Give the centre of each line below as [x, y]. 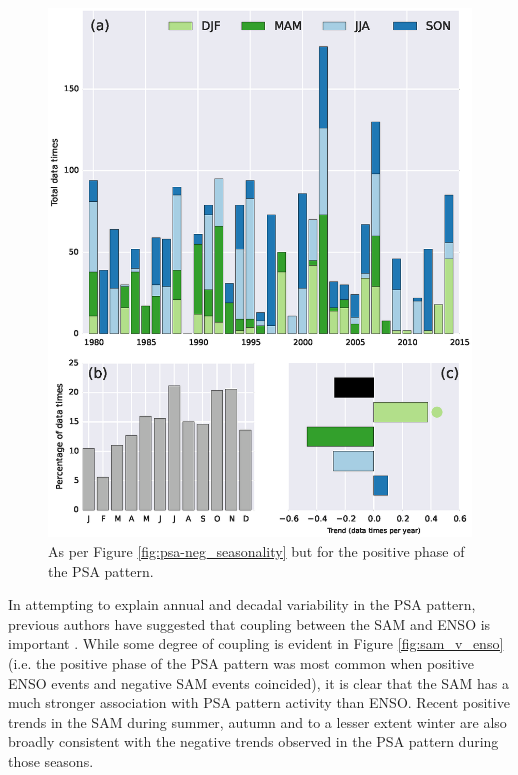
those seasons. [51, 761]
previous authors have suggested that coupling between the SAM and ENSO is [249, 623]
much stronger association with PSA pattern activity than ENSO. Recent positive [259, 702]
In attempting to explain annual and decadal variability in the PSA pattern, [242, 604]
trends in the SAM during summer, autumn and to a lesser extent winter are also [257, 721]
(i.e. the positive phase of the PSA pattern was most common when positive [241, 663]
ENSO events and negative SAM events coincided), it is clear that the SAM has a [259, 682]
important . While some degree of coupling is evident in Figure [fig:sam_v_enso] [256, 643]
